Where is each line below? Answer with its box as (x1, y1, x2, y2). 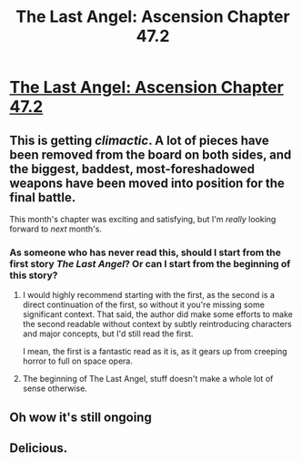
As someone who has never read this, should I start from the (9, 246, 282, 259)
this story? (9, 269, 58, 282)
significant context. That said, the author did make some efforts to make (22, 309, 293, 320)
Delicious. (9, 440, 68, 457)
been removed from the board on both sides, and (9, 147, 292, 162)
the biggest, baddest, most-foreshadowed (9, 161, 255, 177)
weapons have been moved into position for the (9, 175, 285, 190)
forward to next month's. (9, 223, 103, 234)
